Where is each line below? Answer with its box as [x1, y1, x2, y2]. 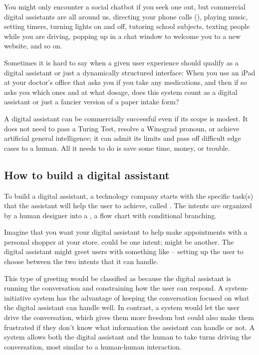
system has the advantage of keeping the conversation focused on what [33, 292, 250, 303]
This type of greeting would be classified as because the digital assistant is [4, 273, 231, 283]
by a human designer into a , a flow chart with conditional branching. [4, 210, 217, 220]
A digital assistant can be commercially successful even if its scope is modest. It [4, 113, 248, 123]
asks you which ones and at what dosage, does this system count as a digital [4, 86, 238, 97]
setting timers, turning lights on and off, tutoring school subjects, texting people [4, 21, 250, 31]
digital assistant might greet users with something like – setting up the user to [4, 246, 244, 257]
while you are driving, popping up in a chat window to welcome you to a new [4, 30, 241, 41]
